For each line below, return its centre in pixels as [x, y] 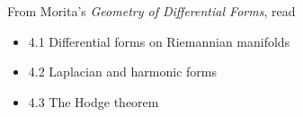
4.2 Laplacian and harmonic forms [122, 72]
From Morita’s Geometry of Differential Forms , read [151, 11]
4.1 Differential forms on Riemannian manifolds [159, 41]
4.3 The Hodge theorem [94, 101]
